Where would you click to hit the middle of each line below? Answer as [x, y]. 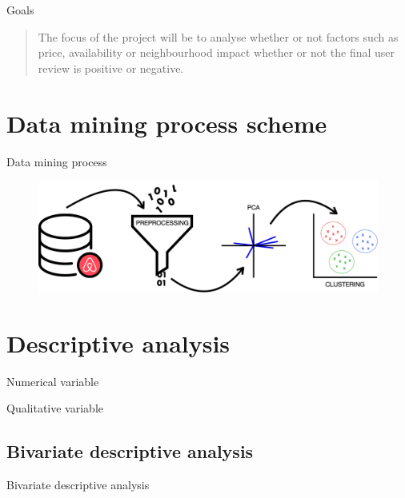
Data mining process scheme [167, 123]
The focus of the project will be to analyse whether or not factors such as [218, 36]
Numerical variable [53, 381]
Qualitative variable [55, 408]
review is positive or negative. [111, 68]
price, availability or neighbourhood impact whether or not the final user [217, 52]
